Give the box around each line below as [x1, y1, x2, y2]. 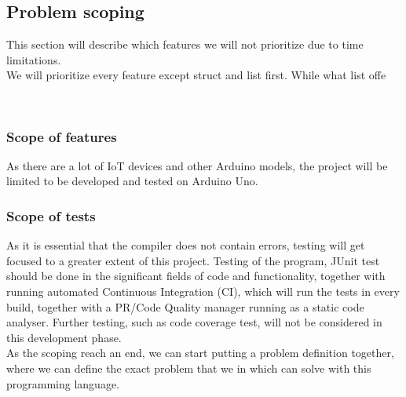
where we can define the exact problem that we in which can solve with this [6, 359, 371, 376]
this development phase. [6, 329, 122, 345]
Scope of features [6, 126, 117, 146]
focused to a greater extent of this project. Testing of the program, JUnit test [6, 252, 380, 268]
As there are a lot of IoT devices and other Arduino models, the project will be [6, 157, 388, 173]
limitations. [6, 51, 61, 67]
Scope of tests [6, 206, 96, 225]
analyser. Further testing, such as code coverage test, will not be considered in [6, 314, 382, 330]
